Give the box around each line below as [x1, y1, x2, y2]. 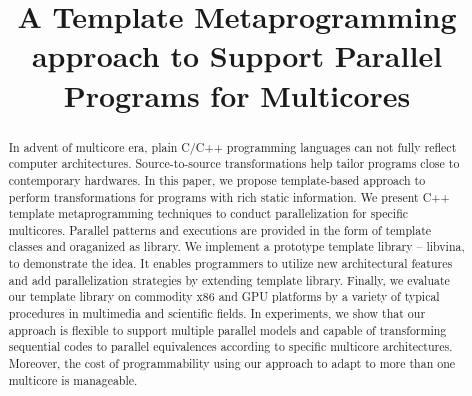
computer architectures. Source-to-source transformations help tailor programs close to [8, 155, 460, 172]
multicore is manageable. [8, 371, 138, 388]
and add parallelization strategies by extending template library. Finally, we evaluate [8, 271, 450, 288]
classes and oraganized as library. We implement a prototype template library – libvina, [8, 238, 465, 255]
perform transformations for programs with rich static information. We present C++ [8, 188, 450, 205]
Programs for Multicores [63, 74, 411, 115]
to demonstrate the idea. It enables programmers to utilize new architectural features [8, 255, 453, 272]
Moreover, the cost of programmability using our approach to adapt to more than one [8, 355, 456, 372]
